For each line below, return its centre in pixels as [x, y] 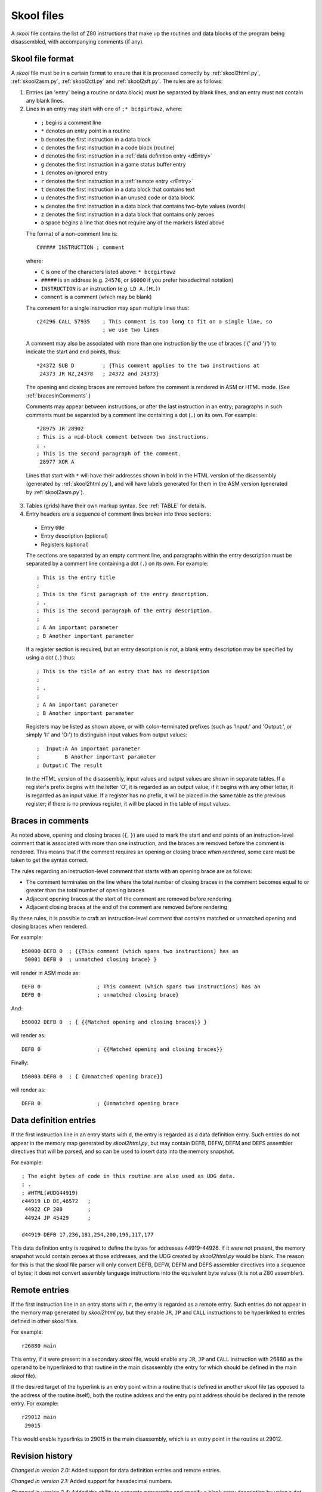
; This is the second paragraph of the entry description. [125, 611]
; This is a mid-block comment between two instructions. [123, 437]
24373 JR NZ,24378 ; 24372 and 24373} [99, 374]
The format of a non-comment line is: [72, 233]
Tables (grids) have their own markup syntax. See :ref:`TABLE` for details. [116, 506]
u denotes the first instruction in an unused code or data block [117, 198]
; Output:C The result [70, 765]
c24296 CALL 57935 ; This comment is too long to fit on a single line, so [154, 321]
